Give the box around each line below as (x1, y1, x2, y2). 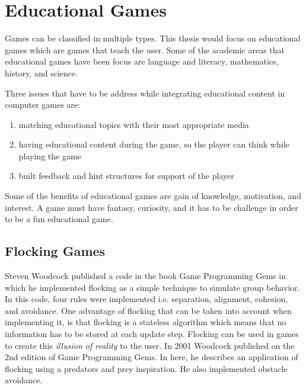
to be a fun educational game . (5, 213, 113, 225)
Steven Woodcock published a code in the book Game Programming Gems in (5, 270, 286, 282)
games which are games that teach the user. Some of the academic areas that (5, 43, 285, 56)
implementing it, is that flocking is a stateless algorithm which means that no (5, 316, 286, 328)
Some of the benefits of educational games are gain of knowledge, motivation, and (5, 190, 301, 202)
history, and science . (5, 66, 78, 79)
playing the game (18, 149, 81, 162)
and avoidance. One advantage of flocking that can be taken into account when (5, 304, 292, 316)
